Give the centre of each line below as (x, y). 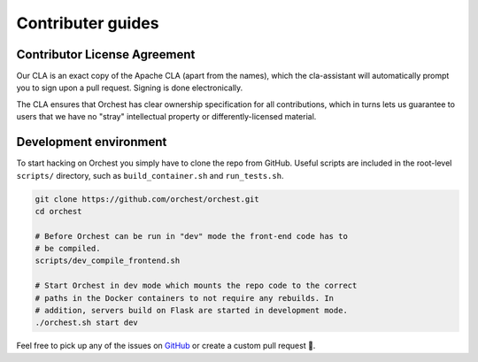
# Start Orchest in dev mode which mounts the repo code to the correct (196, 286)
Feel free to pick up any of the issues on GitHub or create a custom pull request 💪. (166, 346)
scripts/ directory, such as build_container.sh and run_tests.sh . (150, 175)
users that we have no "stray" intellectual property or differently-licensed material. (166, 117)
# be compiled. (68, 249)
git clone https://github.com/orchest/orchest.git (147, 199)
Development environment (92, 142)
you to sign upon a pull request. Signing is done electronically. (130, 88)
